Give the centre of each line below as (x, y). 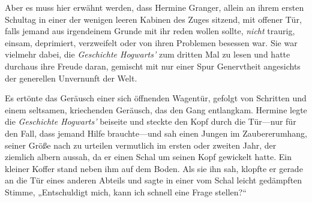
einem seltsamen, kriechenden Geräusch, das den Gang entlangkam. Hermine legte (156, 109)
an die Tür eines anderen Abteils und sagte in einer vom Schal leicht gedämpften (154, 180)
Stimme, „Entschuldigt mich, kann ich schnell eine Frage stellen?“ (126, 192)
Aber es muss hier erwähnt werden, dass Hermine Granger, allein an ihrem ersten (154, 7)
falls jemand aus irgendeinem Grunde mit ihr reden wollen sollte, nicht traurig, (150, 31)
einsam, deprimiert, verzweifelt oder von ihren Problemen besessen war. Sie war (151, 42)
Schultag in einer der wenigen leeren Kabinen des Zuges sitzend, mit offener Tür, (153, 19)
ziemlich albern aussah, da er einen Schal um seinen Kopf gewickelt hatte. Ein (148, 157)
